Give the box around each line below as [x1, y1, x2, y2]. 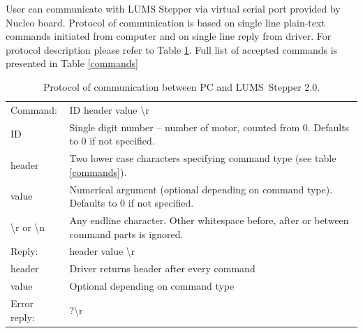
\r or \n [10, 219, 45, 234]
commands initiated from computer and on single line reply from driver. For [6, 29, 332, 43]
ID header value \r [69, 102, 149, 117]
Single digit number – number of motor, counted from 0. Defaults [69, 119, 350, 134]
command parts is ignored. [69, 226, 184, 241]
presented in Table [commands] [6, 56, 138, 71]
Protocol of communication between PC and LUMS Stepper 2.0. [43, 79, 320, 94]
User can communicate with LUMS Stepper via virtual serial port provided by [6, 1, 341, 15]
